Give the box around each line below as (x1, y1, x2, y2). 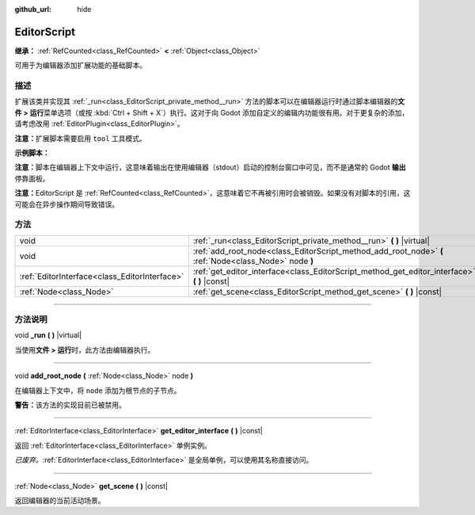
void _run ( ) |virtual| (14, 330, 82, 340)
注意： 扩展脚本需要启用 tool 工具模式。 (14, 133, 146, 143)
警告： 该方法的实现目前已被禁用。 (14, 400, 126, 410)
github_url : (14, 5, 51, 13)
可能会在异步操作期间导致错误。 (14, 199, 119, 209)
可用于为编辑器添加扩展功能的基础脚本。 (14, 60, 146, 71)
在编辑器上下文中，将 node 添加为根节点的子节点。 (14, 385, 181, 395)
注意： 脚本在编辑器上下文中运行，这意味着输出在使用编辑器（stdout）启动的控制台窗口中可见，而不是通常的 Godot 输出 (14, 162, 406, 172)
